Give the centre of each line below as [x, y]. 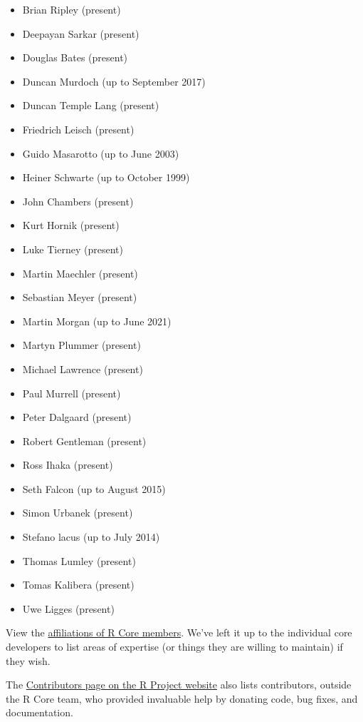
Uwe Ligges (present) [68, 608]
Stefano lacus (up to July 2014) [91, 537]
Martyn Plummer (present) [81, 345]
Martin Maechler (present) [80, 273]
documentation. [40, 712]
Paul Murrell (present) [72, 393]
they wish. [28, 660]
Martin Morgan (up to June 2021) [97, 321]
